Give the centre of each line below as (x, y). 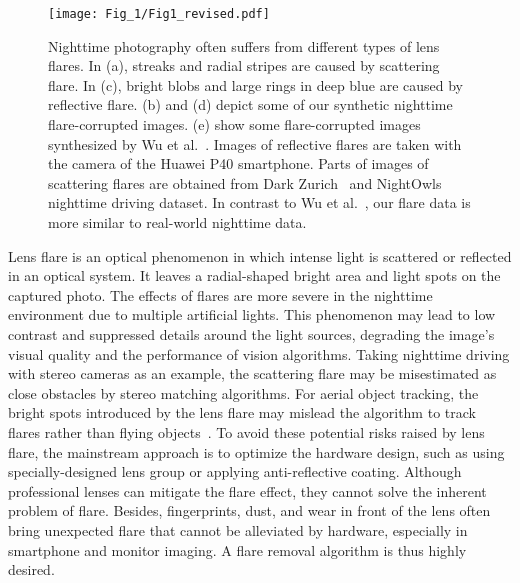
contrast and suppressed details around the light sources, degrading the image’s (251, 333)
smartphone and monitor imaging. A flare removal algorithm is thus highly (237, 549)
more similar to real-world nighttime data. (177, 222)
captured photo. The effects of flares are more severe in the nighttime (220, 294)
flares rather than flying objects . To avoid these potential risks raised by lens (246, 431)
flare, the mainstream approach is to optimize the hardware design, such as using (256, 451)
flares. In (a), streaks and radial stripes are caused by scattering (244, 65)
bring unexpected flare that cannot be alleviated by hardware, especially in (238, 529)
